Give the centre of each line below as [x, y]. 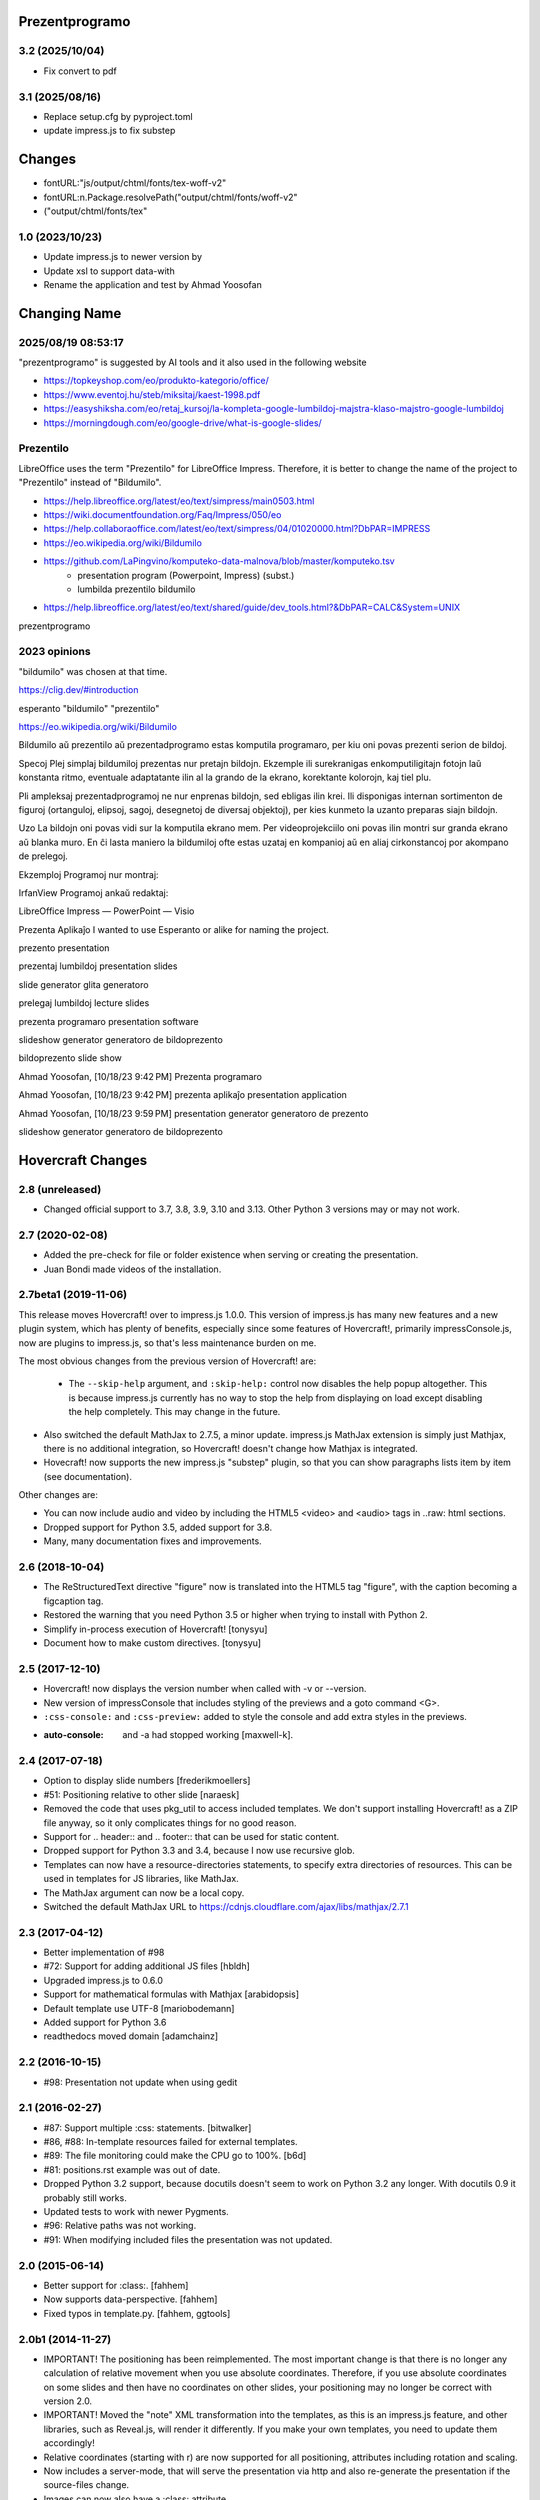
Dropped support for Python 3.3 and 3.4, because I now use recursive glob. [199, 1851]
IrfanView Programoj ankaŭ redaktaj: [93, 892]
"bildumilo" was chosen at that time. [93, 671]
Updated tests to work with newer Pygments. [136, 2212]
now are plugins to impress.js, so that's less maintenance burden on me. [167, 1342]
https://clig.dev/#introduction [78, 690]
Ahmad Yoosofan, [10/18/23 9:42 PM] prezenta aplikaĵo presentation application [182, 1095]
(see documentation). [87, 1476]
